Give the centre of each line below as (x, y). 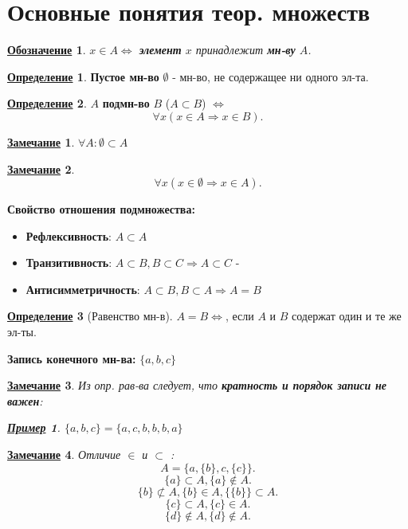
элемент (160, 50)
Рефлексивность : (69, 235)
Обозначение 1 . (47, 50)
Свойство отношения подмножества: (101, 209)
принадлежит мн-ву (245, 50)
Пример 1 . (34, 427)
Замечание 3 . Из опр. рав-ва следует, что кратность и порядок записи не (197, 385)
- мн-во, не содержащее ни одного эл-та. (271, 76)
